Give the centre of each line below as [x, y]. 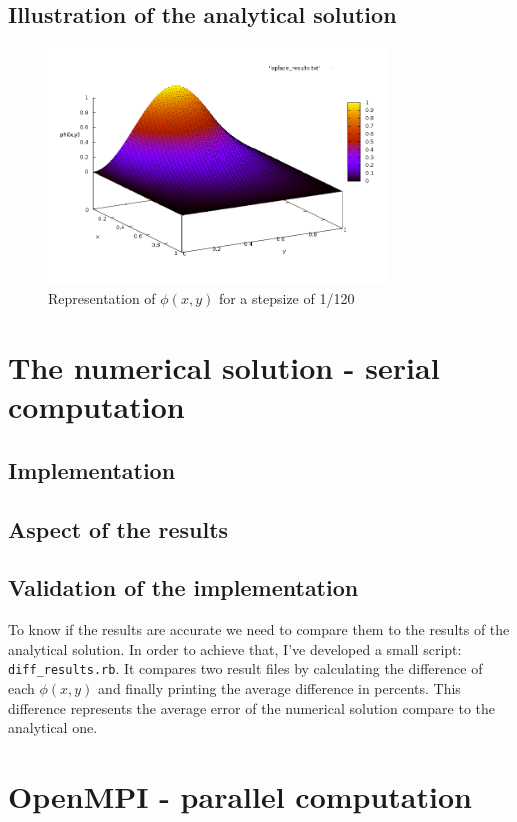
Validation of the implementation [183, 587]
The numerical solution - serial [224, 367]
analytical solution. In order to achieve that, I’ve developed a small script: [235, 648]
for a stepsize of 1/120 [286, 298]
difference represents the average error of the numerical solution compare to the [252, 707]
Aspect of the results [118, 528]
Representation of [102, 298]
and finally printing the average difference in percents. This [279, 688]
